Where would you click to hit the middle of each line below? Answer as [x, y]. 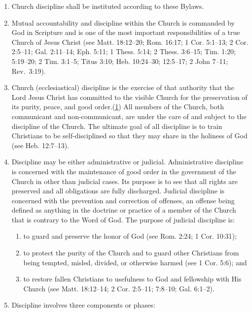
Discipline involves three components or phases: [83, 305]
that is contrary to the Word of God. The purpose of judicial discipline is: [123, 219]
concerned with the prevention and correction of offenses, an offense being [123, 200]
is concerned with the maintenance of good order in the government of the [124, 171]
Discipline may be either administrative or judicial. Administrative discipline [127, 162]
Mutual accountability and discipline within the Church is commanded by [123, 22]
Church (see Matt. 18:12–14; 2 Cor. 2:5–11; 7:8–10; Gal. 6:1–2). [119, 288]
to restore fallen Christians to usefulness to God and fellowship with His [132, 279]
